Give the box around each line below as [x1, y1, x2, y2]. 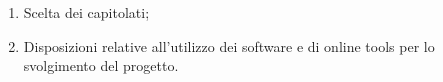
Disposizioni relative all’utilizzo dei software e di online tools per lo [23, 35, 435, 56]
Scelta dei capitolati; [23, 2, 150, 22]
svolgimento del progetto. [23, 55, 179, 76]
